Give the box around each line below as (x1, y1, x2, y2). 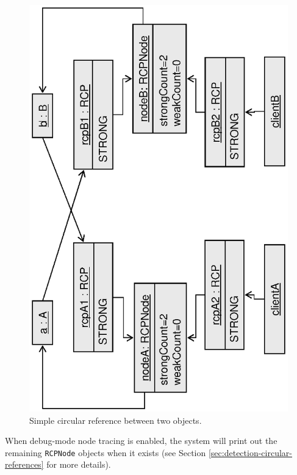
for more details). (46, 458, 111, 471)
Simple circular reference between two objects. (29, 413, 202, 426)
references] (5, 458, 44, 471)
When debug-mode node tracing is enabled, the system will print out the (5, 434, 277, 447)
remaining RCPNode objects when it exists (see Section (5, 446, 206, 459)
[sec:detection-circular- (208, 446, 292, 459)
